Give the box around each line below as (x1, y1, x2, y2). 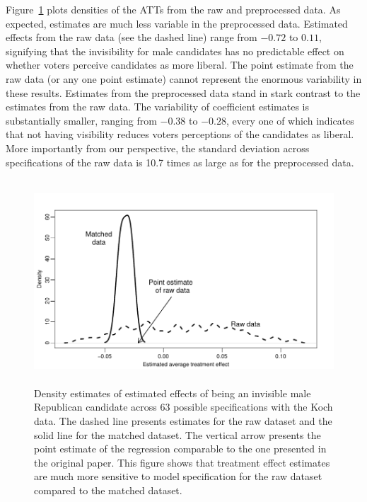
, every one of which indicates (226, 113, 354, 127)
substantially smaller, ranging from (6, 113, 157, 127)
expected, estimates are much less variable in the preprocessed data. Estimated (6, 16, 348, 30)
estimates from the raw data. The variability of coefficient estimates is (6, 99, 309, 114)
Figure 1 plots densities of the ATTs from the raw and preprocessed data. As (6, 2, 341, 16)
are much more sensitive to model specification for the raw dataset (34, 469, 322, 484)
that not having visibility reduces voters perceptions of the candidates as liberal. (6, 127, 354, 142)
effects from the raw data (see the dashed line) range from (6, 30, 257, 45)
